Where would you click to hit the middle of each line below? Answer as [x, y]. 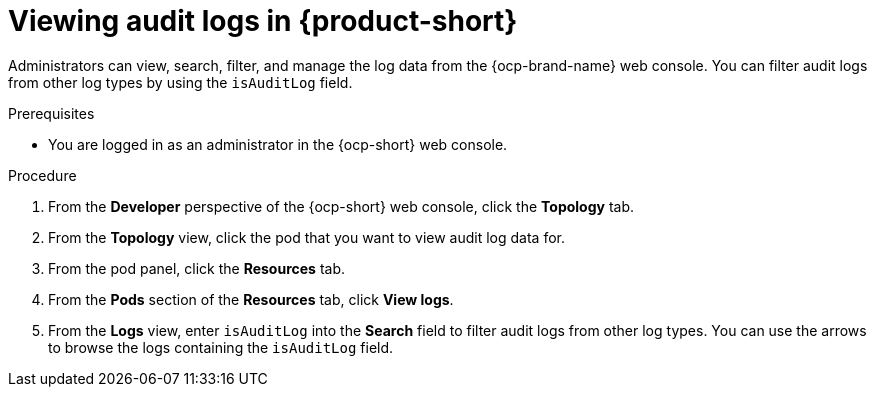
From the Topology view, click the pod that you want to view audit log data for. [306, 237]
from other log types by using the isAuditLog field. [180, 82]
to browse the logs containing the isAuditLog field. [221, 347]
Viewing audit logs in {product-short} [263, 21]
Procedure [42, 175]
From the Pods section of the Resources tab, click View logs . [251, 299]
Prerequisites [51, 113]
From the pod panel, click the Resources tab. [197, 268]
